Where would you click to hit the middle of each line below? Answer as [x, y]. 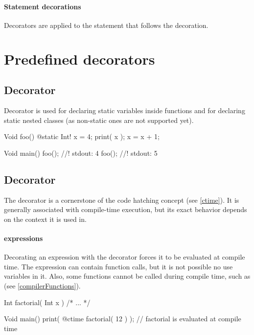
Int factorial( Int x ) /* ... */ [47, 302]
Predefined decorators [80, 59]
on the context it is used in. [45, 219]
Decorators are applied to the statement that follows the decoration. [106, 25]
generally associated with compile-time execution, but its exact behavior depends [126, 209]
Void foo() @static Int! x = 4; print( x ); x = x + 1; [82, 136]
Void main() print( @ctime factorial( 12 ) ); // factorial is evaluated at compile [123, 319]
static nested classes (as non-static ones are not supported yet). [99, 120]
